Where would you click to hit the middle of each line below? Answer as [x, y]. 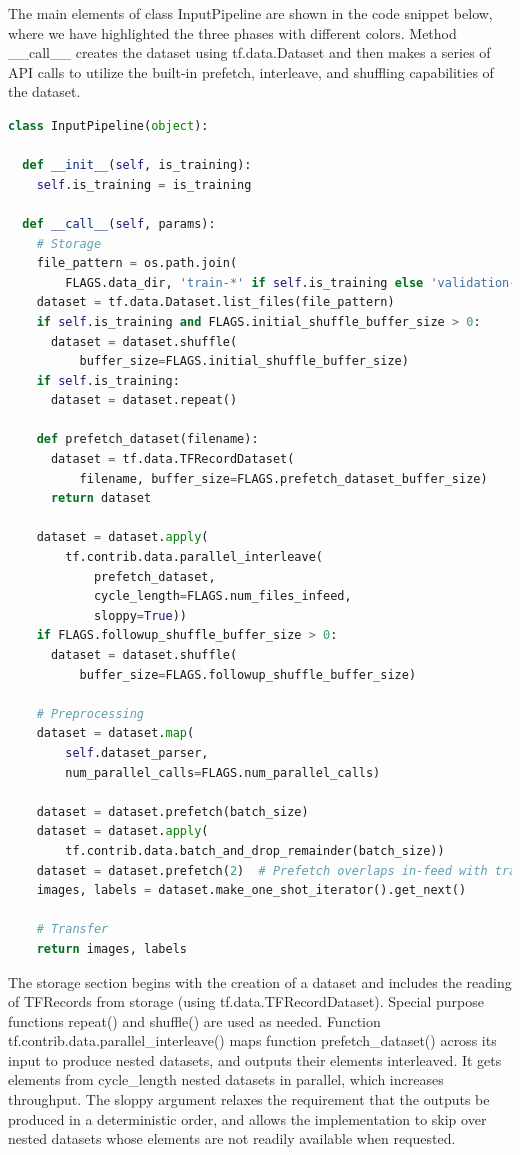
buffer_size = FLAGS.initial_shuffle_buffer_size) [244, 361]
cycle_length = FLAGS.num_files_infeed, [222, 596]
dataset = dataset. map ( [115, 733]
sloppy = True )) [140, 615]
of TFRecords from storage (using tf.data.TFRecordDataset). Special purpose [246, 1001]
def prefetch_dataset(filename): [147, 439]
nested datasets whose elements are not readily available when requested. [232, 1138]
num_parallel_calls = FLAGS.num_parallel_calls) [223, 772]
